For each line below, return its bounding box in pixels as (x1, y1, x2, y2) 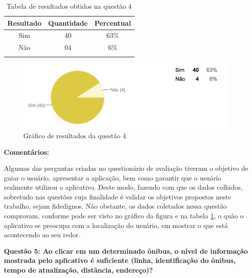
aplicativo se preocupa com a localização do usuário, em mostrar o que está (4, 220, 228, 230)
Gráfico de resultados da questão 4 (23, 130, 126, 140)
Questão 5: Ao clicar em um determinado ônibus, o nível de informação (4, 245, 248, 256)
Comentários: (4, 147, 50, 157)
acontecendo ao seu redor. (4, 229, 81, 240)
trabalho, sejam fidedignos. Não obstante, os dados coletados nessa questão (4, 201, 227, 211)
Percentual (94, 17, 131, 28)
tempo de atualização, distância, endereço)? (4, 265, 153, 275)
